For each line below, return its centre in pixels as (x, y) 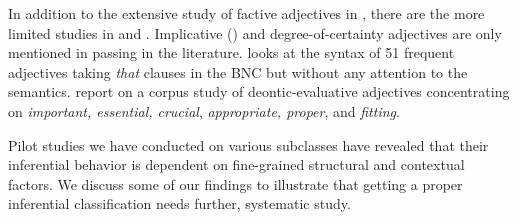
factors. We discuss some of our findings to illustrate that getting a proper (235, 183)
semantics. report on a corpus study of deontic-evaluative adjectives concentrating (259, 91)
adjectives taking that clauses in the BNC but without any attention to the (238, 71)
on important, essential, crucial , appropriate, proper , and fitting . (204, 110)
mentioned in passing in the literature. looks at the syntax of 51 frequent (231, 52)
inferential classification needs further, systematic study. (179, 203)
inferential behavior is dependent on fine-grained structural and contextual (236, 164)
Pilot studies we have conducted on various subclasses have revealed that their (248, 144)
